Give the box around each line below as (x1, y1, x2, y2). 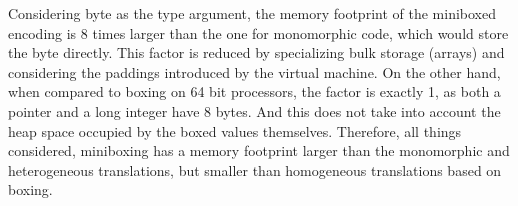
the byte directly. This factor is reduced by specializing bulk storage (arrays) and (8, 42, 505, 63)
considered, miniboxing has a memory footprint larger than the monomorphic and (8, 140, 510, 161)
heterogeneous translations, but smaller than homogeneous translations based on (8, 159, 502, 180)
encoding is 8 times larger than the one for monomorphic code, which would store (8, 22, 509, 43)
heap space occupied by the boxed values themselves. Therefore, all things (8, 120, 462, 141)
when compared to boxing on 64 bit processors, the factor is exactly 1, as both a (8, 81, 501, 102)
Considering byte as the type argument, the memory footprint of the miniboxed (8, 3, 496, 23)
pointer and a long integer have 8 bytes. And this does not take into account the (8, 100, 501, 121)
